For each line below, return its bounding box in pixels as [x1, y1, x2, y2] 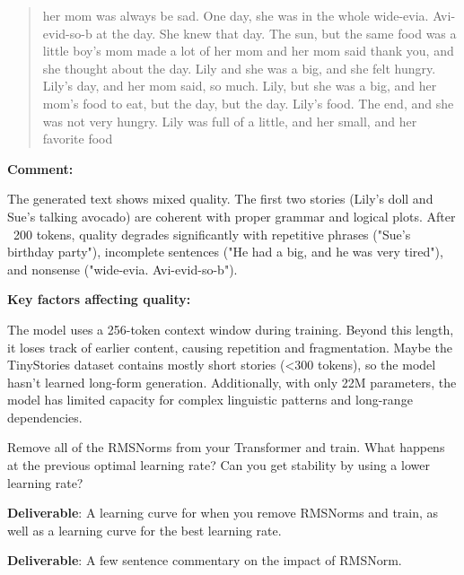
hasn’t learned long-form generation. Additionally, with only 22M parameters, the [7, 372, 457, 391]
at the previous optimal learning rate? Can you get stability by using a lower [7, 456, 430, 475]
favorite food [42, 129, 113, 148]
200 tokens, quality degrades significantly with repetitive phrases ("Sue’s [13, 224, 411, 243]
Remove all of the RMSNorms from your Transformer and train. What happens [7, 438, 445, 457]
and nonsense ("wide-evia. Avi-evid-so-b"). [7, 259, 238, 278]
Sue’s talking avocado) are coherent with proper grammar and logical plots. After [7, 206, 456, 225]
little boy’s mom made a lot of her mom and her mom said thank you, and [42, 41, 454, 60]
